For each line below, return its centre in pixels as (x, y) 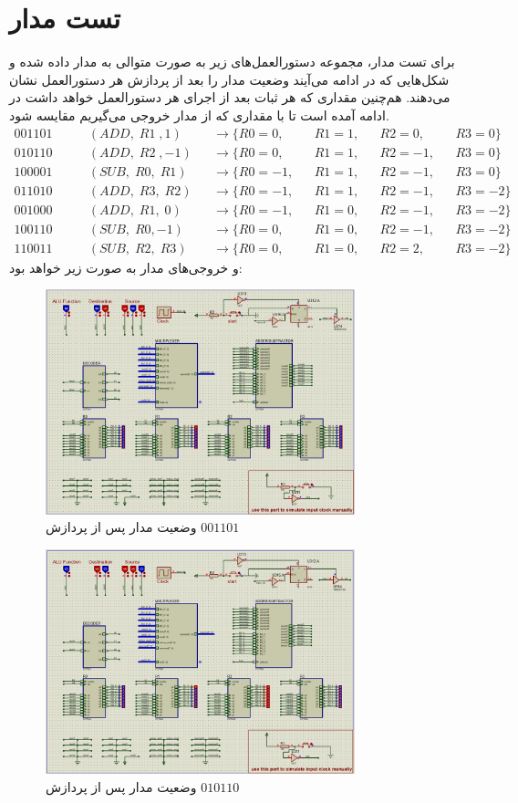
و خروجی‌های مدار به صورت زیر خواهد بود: (126, 267)
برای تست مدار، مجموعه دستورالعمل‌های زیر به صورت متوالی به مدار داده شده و (232, 62)
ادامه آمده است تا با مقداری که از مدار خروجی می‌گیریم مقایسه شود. (199, 115)
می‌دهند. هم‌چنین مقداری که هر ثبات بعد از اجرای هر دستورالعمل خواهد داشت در (230, 97)
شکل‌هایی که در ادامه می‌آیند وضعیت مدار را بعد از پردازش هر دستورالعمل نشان (229, 79)
